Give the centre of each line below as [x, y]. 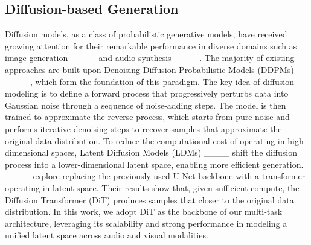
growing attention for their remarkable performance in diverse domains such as [151, 46]
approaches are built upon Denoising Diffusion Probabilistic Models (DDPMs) [149, 69]
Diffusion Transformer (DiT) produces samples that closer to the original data [149, 199]
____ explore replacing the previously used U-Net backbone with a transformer [155, 176]
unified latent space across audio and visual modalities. [107, 235]
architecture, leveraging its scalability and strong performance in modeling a [146, 223]
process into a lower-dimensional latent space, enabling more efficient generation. [154, 164]
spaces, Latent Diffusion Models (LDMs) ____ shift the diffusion [175, 152]
